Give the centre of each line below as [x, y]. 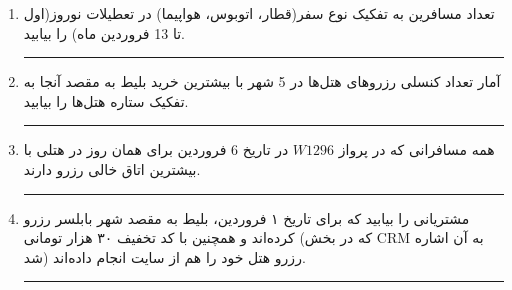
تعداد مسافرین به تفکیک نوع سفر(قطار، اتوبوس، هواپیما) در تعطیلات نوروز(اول [259, 13]
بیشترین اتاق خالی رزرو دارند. [112, 168]
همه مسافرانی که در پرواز [416, 149]
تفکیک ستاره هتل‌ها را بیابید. [106, 100]
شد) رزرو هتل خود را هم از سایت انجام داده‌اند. [164, 256]
